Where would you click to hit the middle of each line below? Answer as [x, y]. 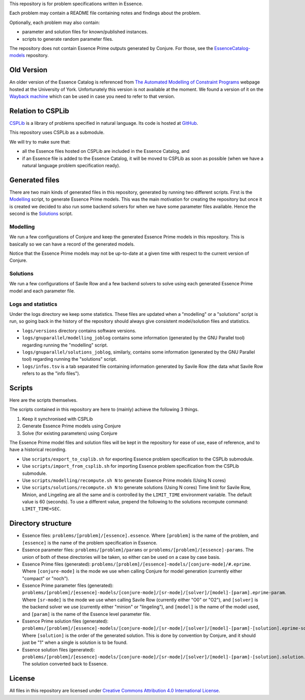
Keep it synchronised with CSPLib [58, 419]
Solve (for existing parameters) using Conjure [70, 433]
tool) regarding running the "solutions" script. [70, 359]
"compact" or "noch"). [46, 578]
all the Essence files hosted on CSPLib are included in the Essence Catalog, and [106, 151]
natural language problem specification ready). [71, 165]
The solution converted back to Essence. [65, 664]
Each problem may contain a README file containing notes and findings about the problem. [105, 13]
